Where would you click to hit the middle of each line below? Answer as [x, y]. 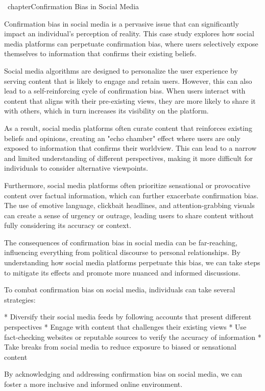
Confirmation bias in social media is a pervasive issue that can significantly [122, 23]
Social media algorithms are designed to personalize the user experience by [121, 70]
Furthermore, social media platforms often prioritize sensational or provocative [127, 185]
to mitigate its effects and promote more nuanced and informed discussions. [122, 272]
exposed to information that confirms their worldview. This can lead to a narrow [130, 148]
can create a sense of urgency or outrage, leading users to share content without [129, 215]
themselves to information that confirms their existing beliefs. [100, 53]
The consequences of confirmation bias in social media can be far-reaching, [121, 242]
